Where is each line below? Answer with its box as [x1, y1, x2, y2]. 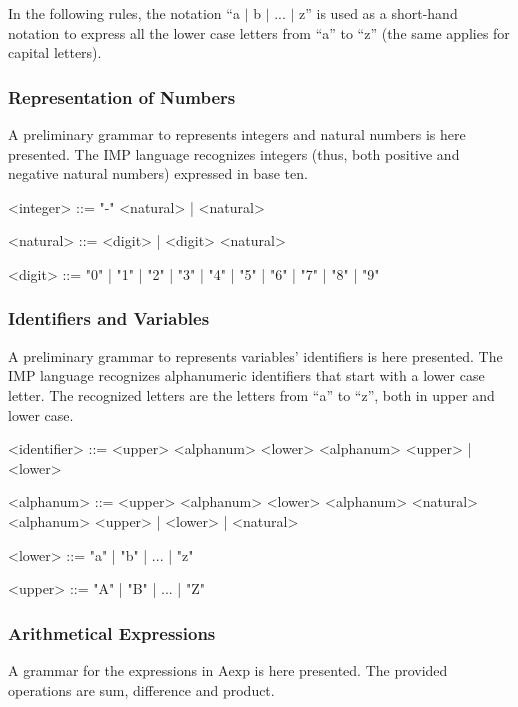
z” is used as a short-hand [299, 3, 458, 23]
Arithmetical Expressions [8, 620, 216, 645]
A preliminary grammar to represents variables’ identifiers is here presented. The [8, 345, 503, 366]
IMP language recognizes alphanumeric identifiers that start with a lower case [8, 365, 485, 386]
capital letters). [8, 42, 102, 63]
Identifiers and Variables [8, 306, 210, 331]
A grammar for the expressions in [8, 659, 214, 680]
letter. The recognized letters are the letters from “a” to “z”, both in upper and [8, 384, 495, 405]
